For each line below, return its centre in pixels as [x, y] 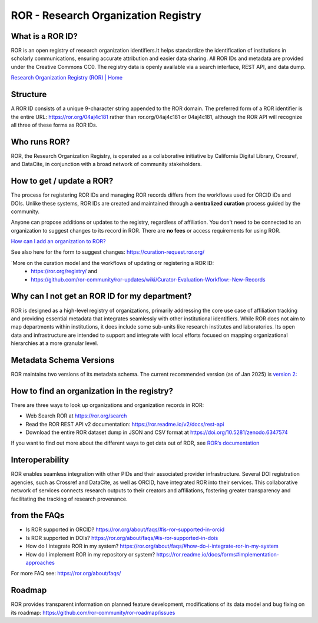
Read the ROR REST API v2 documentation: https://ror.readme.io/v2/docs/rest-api [125, 424]
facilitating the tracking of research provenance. [69, 499]
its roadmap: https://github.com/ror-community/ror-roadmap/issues [93, 612]
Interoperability [40, 460]
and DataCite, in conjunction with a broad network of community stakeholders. [106, 164]
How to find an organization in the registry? [92, 391]
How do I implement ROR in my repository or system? [90, 554]
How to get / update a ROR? [62, 181]
